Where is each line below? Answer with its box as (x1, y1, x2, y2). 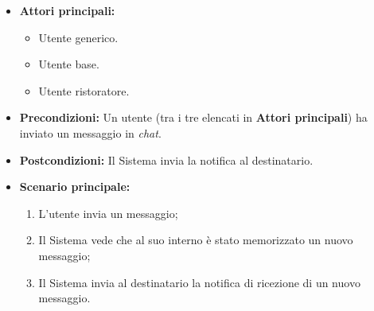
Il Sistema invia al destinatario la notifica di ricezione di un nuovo (38, 274, 360, 290)
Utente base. (38, 56, 99, 72)
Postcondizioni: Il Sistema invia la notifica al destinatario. (19, 151, 314, 168)
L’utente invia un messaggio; (38, 204, 178, 221)
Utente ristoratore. (38, 82, 130, 99)
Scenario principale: (19, 178, 131, 195)
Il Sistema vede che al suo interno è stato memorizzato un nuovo (38, 231, 353, 248)
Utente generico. (38, 29, 119, 45)
